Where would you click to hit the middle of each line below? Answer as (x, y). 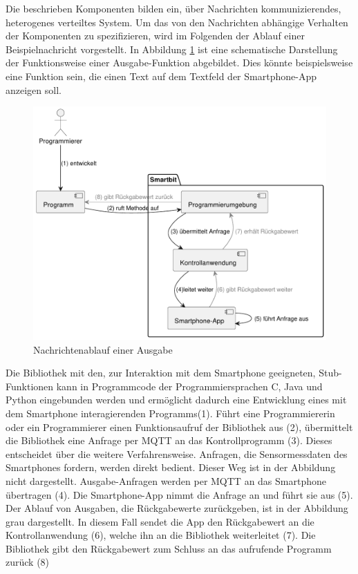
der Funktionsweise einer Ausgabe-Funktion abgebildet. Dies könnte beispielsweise (179, 63)
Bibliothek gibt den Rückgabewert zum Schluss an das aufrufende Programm (169, 548)
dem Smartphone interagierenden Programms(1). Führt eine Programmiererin (170, 413)
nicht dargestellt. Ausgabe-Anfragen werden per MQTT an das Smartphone (166, 480)
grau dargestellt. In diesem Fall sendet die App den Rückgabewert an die (160, 521)
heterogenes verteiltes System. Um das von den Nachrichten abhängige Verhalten (177, 22)
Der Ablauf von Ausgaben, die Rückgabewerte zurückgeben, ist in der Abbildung (177, 508)
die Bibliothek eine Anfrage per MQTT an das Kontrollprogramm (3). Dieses (169, 440)
